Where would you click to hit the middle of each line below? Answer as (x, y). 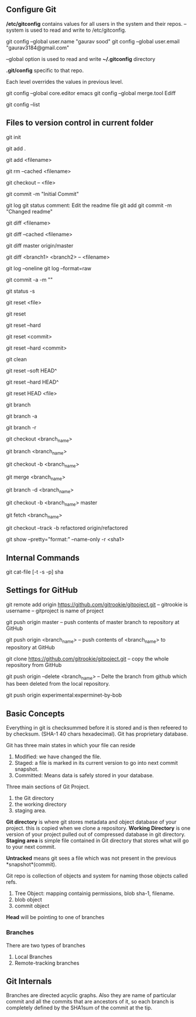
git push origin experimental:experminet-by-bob (64, 695)
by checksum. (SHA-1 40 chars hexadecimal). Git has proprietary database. (97, 734)
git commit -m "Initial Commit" (42, 194)
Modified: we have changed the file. (58, 757)
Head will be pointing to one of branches (55, 917)
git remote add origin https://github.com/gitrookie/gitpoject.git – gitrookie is (97, 604)
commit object (32, 906)
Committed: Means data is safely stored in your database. (84, 775)
